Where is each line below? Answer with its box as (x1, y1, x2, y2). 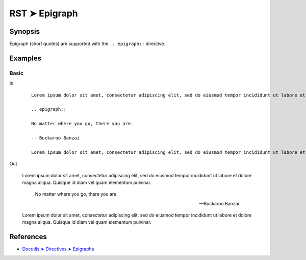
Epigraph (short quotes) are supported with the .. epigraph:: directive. (9, 41, 166, 47)
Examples (9, 54, 42, 62)
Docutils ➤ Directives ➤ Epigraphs (22, 246, 94, 252)
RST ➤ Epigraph (9, 8, 79, 19)
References (9, 232, 47, 241)
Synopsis (9, 27, 40, 36)
